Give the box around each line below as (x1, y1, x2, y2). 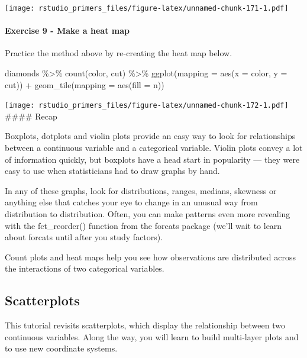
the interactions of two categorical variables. (5, 262, 164, 275)
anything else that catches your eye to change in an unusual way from (5, 196, 258, 208)
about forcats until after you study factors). (5, 231, 163, 243)
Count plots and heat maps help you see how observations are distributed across (5, 250, 296, 263)
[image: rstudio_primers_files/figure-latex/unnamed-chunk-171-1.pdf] (5, 4, 289, 12)
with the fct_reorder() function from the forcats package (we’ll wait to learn (5, 219, 282, 231)
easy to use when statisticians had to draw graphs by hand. (5, 165, 220, 177)
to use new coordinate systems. (5, 342, 118, 354)
